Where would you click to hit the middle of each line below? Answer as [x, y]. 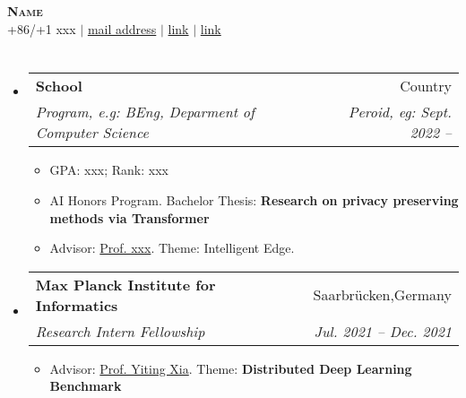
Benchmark [86, 386]
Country [426, 86]
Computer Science [92, 133]
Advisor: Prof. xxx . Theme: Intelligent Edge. [172, 248]
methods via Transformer [129, 217]
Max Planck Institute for [125, 284]
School [59, 86]
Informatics [77, 305]
